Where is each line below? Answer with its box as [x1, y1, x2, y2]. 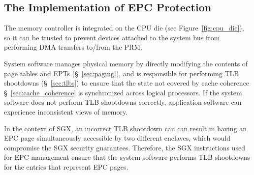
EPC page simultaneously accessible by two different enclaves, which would [4, 133, 231, 143]
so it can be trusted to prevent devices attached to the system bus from [4, 32, 220, 42]
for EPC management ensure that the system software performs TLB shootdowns [4, 152, 250, 162]
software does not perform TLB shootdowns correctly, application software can [4, 97, 242, 107]
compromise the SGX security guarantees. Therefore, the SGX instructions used [4, 142, 246, 152]
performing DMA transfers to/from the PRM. [4, 42, 142, 52]
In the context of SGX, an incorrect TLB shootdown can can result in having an [4, 123, 247, 133]
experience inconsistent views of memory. [4, 106, 128, 117]
